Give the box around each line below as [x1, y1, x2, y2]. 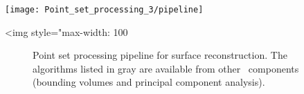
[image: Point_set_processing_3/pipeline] [5, 5, 204, 15]
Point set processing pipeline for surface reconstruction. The [33, 48, 287, 62]
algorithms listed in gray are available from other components [33, 61, 299, 75]
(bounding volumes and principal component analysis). [33, 75, 265, 89]
